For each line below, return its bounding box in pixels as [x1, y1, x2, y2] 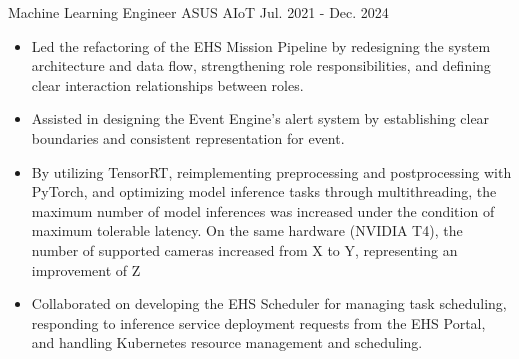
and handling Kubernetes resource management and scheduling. [31, 332, 423, 353]
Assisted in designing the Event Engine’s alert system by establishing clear [31, 108, 490, 129]
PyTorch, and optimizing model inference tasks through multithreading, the [31, 181, 497, 202]
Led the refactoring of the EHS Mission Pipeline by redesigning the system [31, 35, 491, 56]
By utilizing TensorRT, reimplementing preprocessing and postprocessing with [31, 161, 512, 182]
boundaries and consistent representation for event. [31, 127, 345, 148]
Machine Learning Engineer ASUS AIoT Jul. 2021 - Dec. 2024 [8, 2, 389, 22]
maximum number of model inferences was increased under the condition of [31, 200, 495, 221]
